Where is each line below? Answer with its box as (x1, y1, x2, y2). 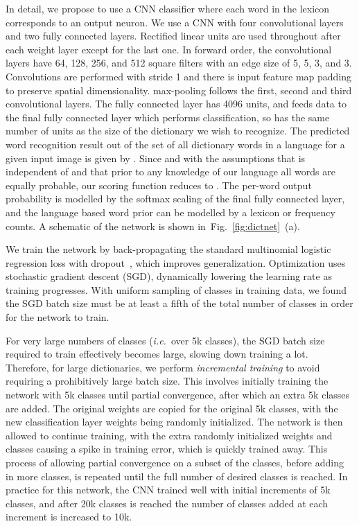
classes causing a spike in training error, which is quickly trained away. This (6, 441, 328, 456)
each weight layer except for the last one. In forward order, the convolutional (6, 42, 332, 56)
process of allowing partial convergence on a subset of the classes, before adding (6, 455, 344, 469)
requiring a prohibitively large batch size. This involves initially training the (6, 374, 329, 388)
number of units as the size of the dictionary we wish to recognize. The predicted (6, 123, 350, 138)
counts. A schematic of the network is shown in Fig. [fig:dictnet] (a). (6, 218, 300, 233)
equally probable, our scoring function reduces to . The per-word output (6, 177, 312, 192)
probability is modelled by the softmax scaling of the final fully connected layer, (6, 191, 345, 206)
